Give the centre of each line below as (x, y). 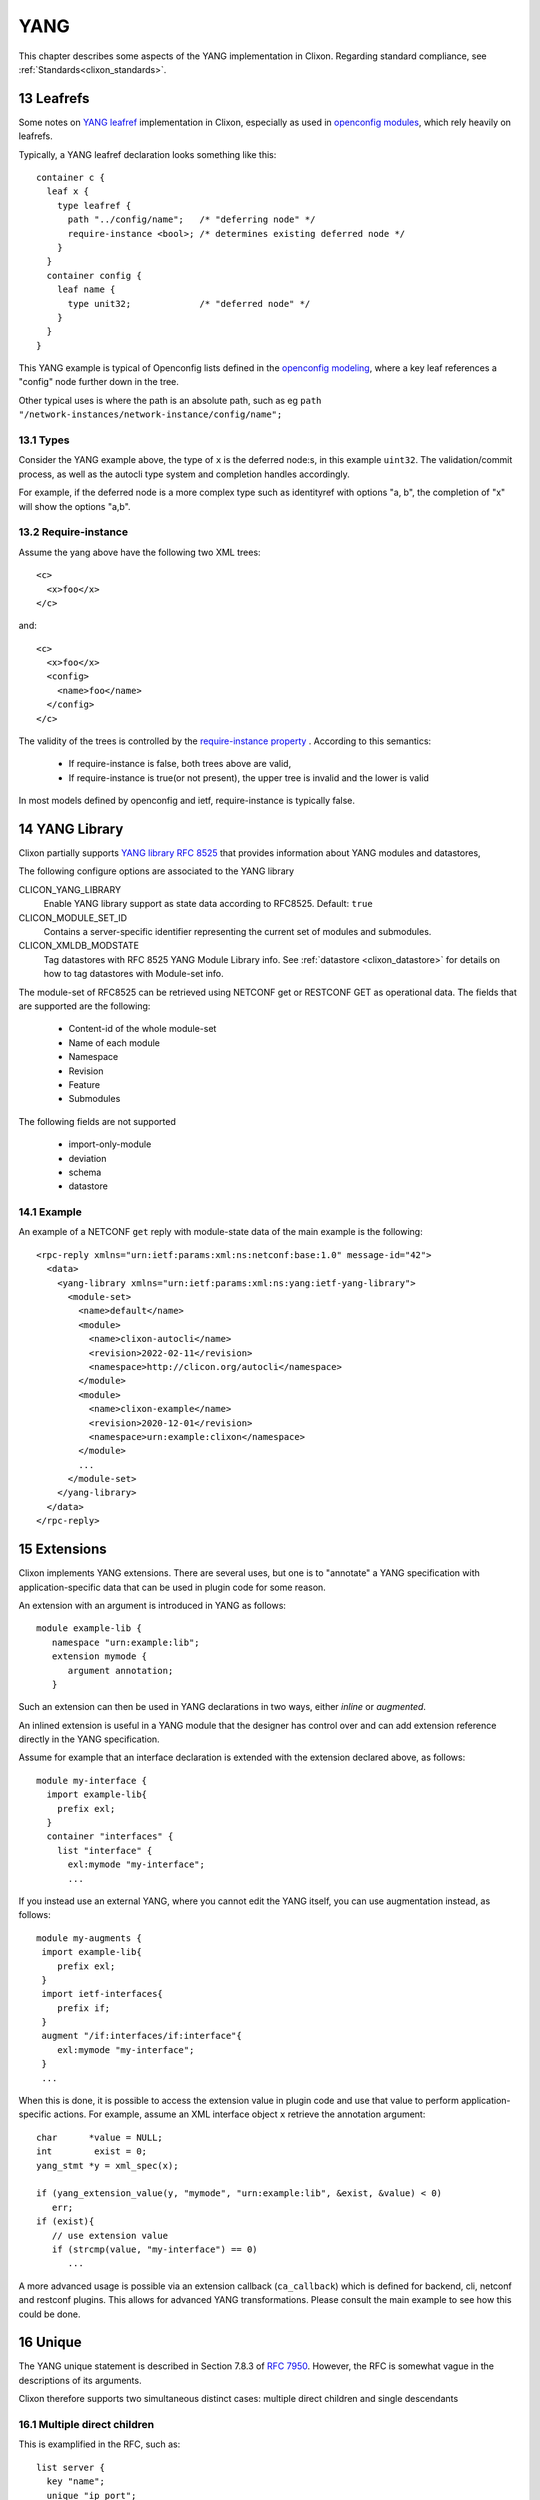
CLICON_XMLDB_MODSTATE (79, 946)
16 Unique (50, 2342)
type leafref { (94, 205)
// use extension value (110, 2235)
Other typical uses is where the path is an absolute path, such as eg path (170, 400)
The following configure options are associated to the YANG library (156, 871)
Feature (84, 1084)
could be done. (49, 2314)
